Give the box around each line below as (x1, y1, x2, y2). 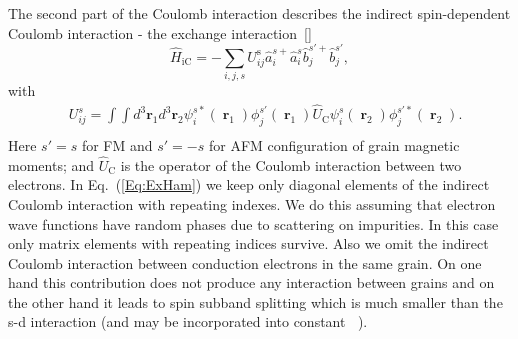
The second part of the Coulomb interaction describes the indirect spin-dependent (8, 3, 511, 23)
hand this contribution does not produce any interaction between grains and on (8, 272, 495, 293)
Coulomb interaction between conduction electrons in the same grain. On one (8, 252, 482, 273)
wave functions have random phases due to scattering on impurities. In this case (8, 213, 499, 234)
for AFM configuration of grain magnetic (208, 134, 460, 155)
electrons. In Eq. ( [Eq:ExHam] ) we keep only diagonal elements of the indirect (8, 174, 490, 195)
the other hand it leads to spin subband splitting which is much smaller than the (8, 291, 503, 312)
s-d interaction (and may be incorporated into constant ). (8, 311, 368, 332)
